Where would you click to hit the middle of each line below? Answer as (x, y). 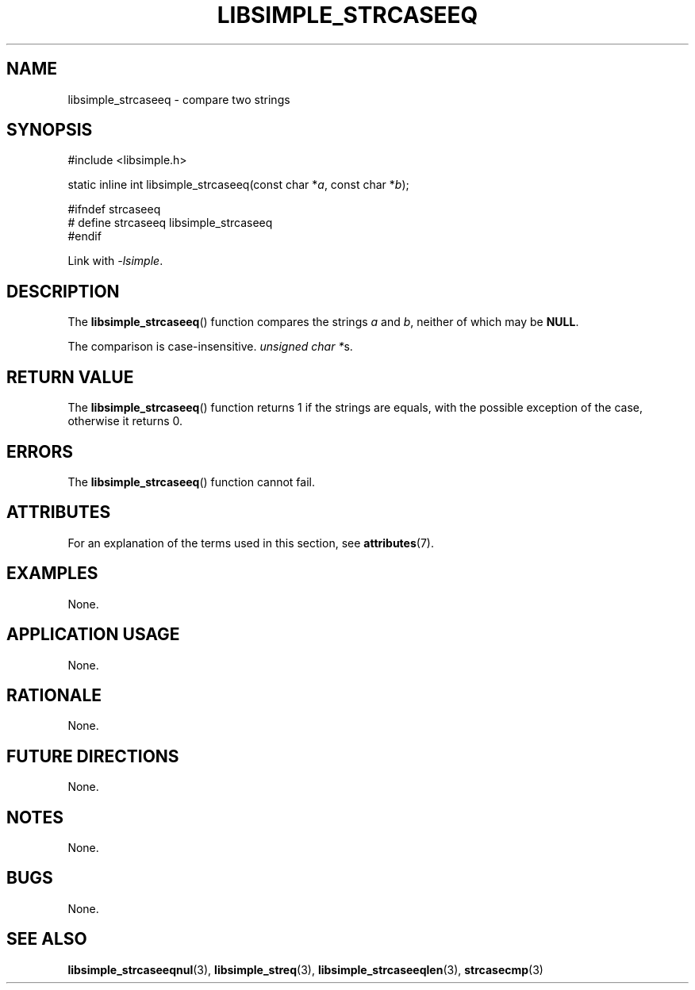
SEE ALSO (47, 939)
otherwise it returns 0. (125, 421)
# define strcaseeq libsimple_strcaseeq (170, 223)
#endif (84, 236)
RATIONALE (54, 695)
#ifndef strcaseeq (114, 209)
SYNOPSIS (50, 130)
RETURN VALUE (70, 377)
